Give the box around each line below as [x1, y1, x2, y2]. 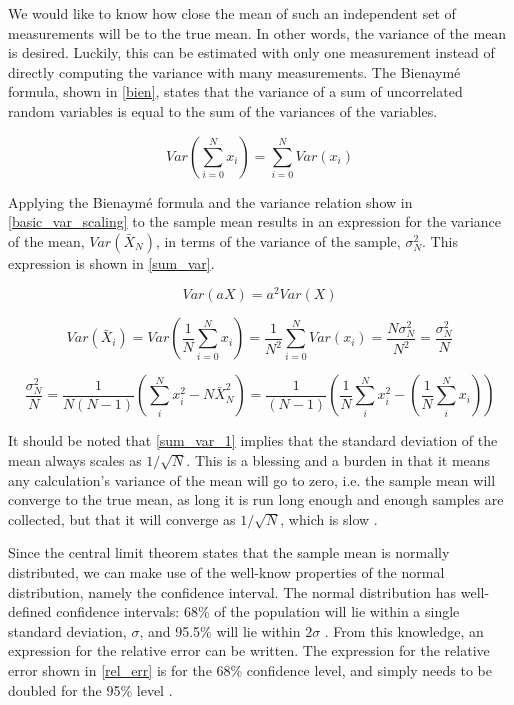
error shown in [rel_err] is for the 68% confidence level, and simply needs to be [8, 659, 492, 680]
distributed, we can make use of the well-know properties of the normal [8, 561, 445, 582]
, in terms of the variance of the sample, [155, 230, 401, 251]
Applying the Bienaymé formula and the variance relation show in [8, 191, 413, 212]
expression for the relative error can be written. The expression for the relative [8, 640, 490, 661]
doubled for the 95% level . [8, 679, 173, 700]
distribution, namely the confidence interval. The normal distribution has [8, 581, 457, 602]
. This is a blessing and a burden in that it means [186, 450, 491, 471]
